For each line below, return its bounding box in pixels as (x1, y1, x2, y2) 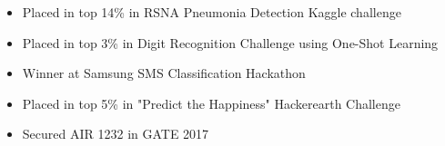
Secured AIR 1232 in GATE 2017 (22, 124, 209, 143)
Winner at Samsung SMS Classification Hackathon (22, 63, 306, 83)
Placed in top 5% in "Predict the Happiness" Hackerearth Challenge (22, 93, 400, 112)
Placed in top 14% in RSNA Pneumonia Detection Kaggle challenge (22, 3, 401, 21)
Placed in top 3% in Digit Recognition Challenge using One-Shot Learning (22, 33, 439, 52)
